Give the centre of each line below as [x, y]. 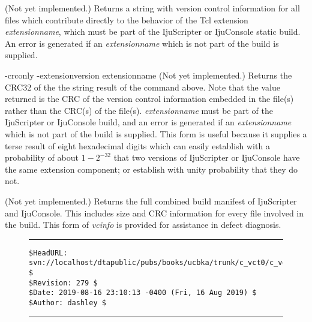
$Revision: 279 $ [63, 283]
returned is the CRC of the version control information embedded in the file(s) [149, 99]
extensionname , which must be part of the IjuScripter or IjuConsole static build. [153, 31]
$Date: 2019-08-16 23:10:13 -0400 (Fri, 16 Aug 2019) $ [143, 293]
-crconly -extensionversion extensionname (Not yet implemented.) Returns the [148, 75]
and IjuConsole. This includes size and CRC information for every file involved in [154, 213]
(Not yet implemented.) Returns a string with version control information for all [152, 8]
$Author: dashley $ [67, 303]
